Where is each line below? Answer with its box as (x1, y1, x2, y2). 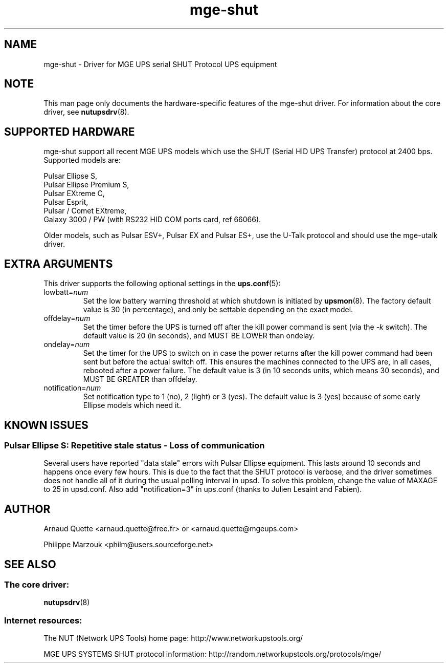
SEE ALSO (4, 557, 56, 571)
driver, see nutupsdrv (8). (43, 107, 129, 117)
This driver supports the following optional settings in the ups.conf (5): (43, 279, 281, 288)
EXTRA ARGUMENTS (4, 257, 113, 270)
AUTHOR (4, 502, 51, 515)
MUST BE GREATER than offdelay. (83, 375, 197, 384)
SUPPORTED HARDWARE (4, 125, 135, 138)
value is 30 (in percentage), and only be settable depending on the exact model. (83, 305, 353, 314)
